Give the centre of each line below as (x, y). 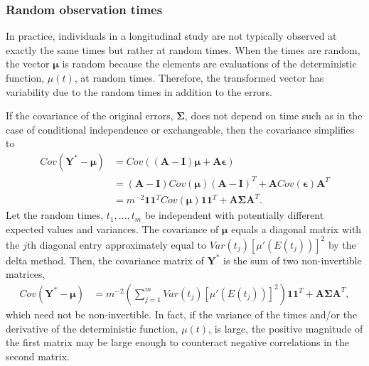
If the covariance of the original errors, (90, 115)
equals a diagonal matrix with (296, 228)
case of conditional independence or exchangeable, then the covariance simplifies (180, 129)
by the (342, 244)
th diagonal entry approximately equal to (117, 244)
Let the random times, (55, 215)
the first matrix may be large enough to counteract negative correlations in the (177, 342)
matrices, (26, 274)
